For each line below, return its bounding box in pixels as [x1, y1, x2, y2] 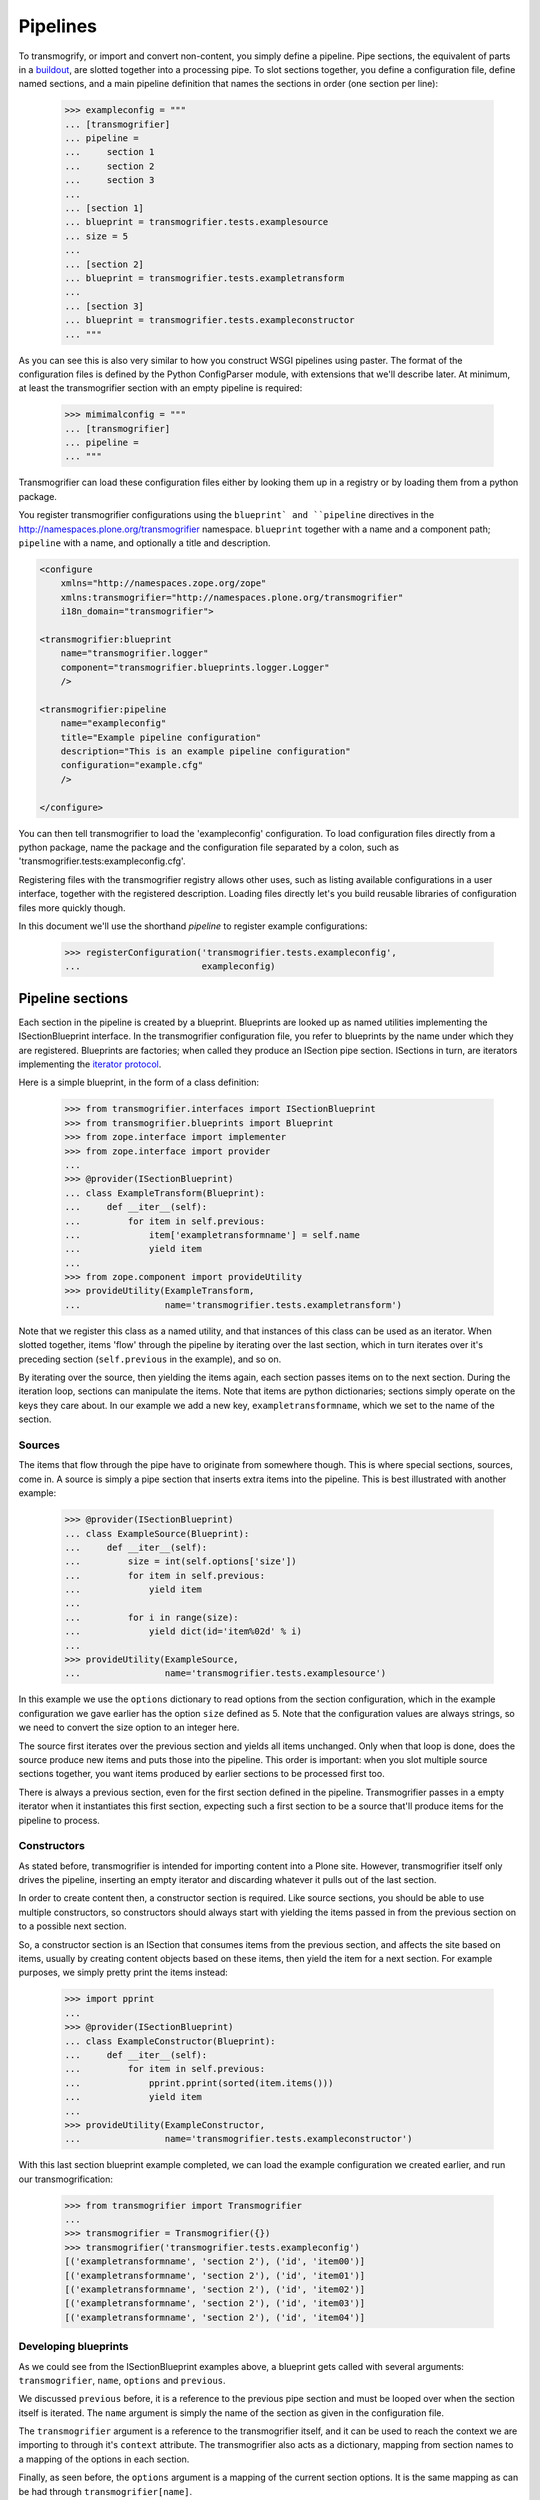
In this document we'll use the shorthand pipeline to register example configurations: [18, 920, 368, 932]
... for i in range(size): [64, 1611, 239, 1623]
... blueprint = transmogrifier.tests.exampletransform [64, 273, 345, 284]
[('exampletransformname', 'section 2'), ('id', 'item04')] [64, 2311, 366, 2323]
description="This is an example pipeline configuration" [60, 746, 351, 757]
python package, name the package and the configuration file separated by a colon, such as [18, 841, 400, 854]
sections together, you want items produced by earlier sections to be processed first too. [18, 1768, 385, 1780]
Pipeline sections [18, 990, 129, 1007]
